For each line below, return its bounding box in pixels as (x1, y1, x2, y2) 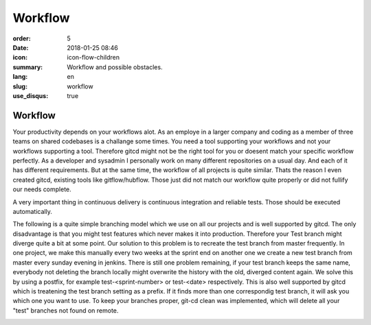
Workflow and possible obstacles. (67, 62, 163, 71)
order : (12, 34, 31, 43)
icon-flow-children (67, 53, 120, 62)
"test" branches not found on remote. (12, 306, 119, 315)
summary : (12, 62, 43, 71)
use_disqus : (12, 91, 49, 99)
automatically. (12, 207, 53, 215)
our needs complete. (12, 185, 71, 193)
